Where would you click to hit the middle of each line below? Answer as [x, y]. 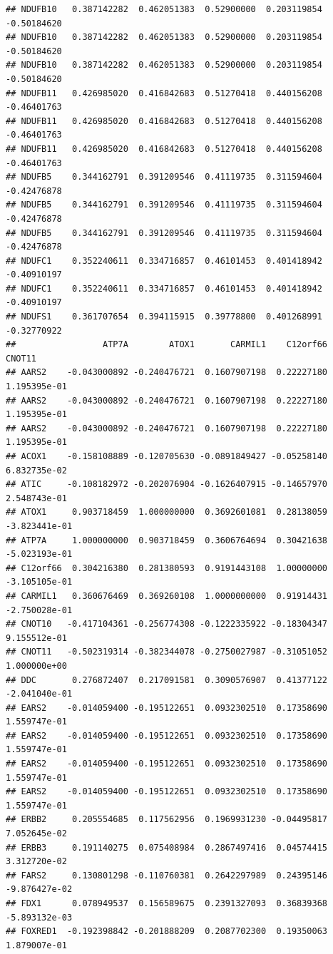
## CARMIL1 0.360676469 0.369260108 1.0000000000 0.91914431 [167, 596]
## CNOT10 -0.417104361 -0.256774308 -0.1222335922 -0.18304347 [167, 624]
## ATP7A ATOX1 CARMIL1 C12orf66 [167, 345]
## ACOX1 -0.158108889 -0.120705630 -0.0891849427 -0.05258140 [167, 456]
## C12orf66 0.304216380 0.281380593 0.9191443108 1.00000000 [167, 568]
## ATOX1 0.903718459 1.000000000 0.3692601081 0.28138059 [167, 512]
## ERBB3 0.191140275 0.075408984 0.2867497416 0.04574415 [167, 847]
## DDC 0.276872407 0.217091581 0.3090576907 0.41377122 [167, 680]
